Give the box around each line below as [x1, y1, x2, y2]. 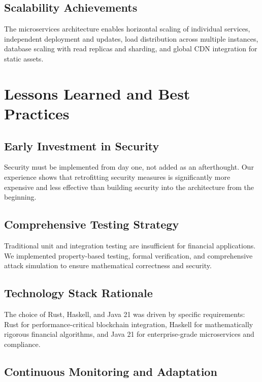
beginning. [4, 192, 37, 202]
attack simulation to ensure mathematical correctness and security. [4, 260, 212, 271]
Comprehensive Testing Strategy [4, 216, 179, 232]
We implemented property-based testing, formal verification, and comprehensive [4, 250, 253, 261]
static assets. [4, 53, 44, 63]
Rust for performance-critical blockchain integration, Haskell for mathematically [4, 319, 253, 329]
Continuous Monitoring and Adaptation [4, 363, 217, 379]
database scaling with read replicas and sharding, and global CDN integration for [4, 43, 257, 54]
